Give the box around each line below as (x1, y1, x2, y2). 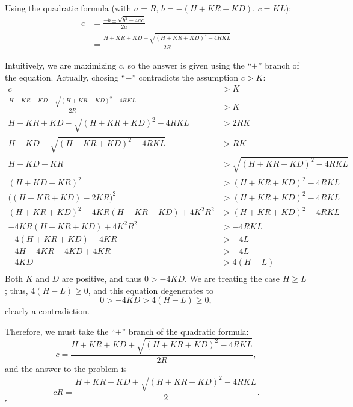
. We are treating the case (185, 272, 280, 285)
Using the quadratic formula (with (5, 2, 132, 14)
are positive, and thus (61, 272, 142, 285)
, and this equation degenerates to (88, 284, 213, 296)
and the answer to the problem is (5, 362, 127, 375)
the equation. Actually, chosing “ (5, 70, 126, 83)
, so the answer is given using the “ (122, 59, 252, 72)
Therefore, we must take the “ (5, 325, 115, 337)
